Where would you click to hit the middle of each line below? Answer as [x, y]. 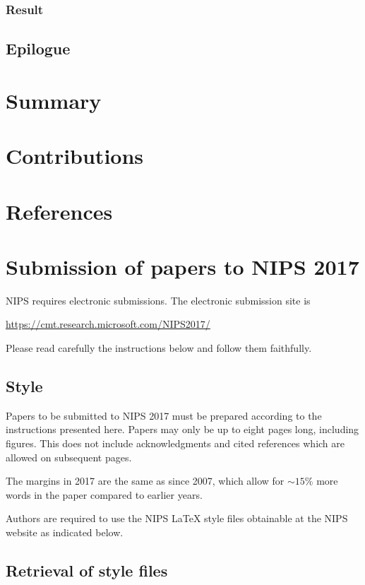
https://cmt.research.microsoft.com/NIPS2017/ [108, 324]
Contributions [75, 156]
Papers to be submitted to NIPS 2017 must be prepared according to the [164, 415]
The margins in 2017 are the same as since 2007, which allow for [145, 481]
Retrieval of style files [87, 570]
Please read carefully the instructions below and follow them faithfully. [159, 348]
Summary [54, 100]
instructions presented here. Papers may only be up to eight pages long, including [182, 429]
